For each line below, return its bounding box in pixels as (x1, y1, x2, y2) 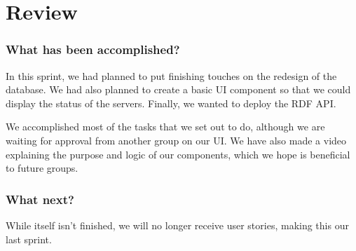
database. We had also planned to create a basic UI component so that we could (6, 82, 351, 97)
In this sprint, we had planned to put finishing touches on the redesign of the (6, 68, 337, 83)
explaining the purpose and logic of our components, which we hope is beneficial (6, 147, 350, 161)
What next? (6, 190, 74, 208)
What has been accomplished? (6, 41, 180, 58)
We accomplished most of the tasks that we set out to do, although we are (6, 119, 325, 134)
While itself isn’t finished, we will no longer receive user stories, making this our (6, 217, 349, 232)
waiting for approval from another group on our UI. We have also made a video (6, 133, 347, 147)
